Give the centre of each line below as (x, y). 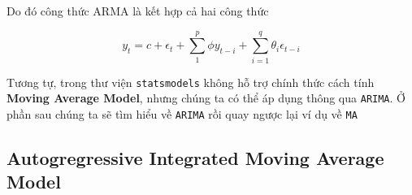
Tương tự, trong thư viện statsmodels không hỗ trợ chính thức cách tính (191, 82)
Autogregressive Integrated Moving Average (195, 158)
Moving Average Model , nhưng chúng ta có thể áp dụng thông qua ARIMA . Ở (206, 98)
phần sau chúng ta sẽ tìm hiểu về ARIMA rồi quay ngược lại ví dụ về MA (182, 114)
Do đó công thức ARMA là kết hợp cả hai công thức (138, 11)
